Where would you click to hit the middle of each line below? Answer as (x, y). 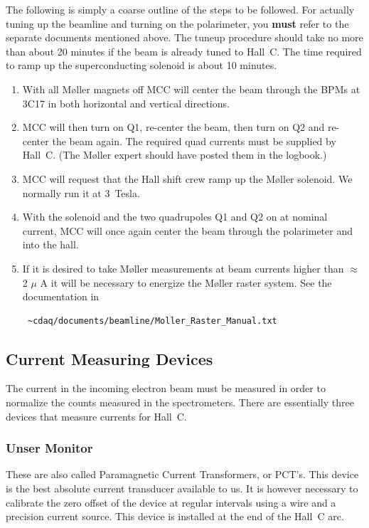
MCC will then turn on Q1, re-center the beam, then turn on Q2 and (173, 127)
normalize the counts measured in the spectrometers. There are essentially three (180, 402)
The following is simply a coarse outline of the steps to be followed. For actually (180, 9)
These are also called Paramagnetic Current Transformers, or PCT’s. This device (182, 474)
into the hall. (50, 244)
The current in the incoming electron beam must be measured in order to (166, 388)
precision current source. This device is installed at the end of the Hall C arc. (175, 516)
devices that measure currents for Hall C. (96, 416)
